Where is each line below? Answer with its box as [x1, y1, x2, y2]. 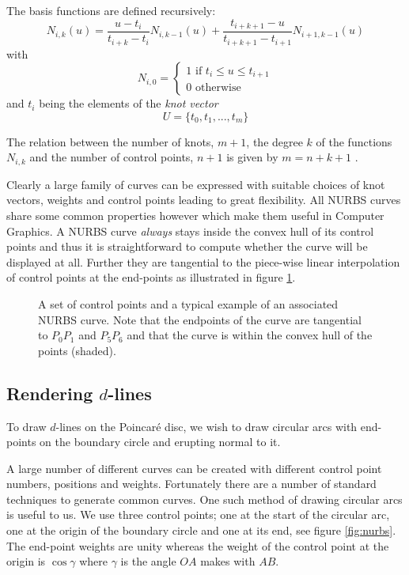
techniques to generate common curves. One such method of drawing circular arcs [6, 490, 403, 507]
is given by [226, 149, 278, 165]
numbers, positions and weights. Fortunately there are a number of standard [6, 475, 377, 492]
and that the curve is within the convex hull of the [127, 327, 373, 343]
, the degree [246, 133, 303, 149]
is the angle [120, 553, 176, 569]
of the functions [316, 133, 392, 149]
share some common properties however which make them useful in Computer [6, 206, 384, 223]
